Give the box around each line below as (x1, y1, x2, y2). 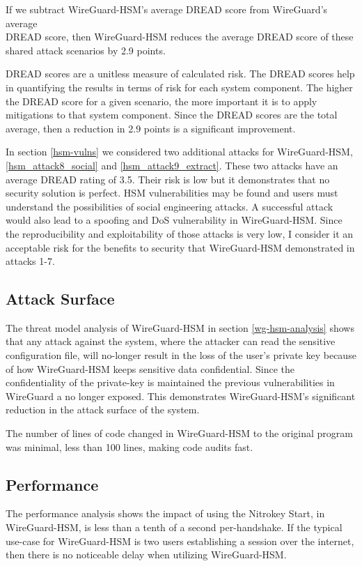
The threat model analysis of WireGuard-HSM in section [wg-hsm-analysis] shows (6, 320, 354, 335)
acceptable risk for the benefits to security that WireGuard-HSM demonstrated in (6, 240, 355, 254)
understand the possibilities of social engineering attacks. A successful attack (6, 199, 333, 213)
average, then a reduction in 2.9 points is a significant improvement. (6, 121, 296, 135)
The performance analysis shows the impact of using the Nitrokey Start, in (6, 506, 325, 521)
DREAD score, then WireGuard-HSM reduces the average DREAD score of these (6, 29, 354, 44)
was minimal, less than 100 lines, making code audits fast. (6, 439, 253, 454)
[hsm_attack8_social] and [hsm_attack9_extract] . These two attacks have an (6, 158, 338, 172)
